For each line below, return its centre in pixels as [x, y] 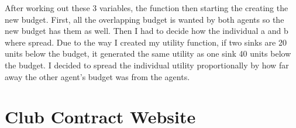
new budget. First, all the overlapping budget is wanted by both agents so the [144, 19]
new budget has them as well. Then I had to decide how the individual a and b [147, 31]
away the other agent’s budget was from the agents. [97, 76]
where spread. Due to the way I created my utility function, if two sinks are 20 [146, 42]
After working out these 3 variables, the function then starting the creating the [147, 8]
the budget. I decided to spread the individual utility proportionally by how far [147, 65]
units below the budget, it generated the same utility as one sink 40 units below [148, 53]
